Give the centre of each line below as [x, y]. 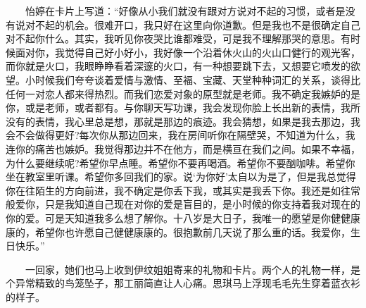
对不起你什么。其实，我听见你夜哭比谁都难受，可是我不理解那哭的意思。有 [178, 38]
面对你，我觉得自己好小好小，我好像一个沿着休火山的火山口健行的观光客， [188, 52]
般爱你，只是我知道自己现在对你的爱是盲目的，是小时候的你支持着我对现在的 [183, 204]
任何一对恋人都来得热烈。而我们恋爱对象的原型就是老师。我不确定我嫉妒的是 [183, 93]
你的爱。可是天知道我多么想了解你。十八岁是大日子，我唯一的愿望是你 [168, 217]
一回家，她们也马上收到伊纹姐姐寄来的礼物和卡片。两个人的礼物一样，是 [193, 269]
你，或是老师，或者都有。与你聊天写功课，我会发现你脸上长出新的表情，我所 [183, 107]
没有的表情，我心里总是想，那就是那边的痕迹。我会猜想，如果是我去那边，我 [183, 121]
